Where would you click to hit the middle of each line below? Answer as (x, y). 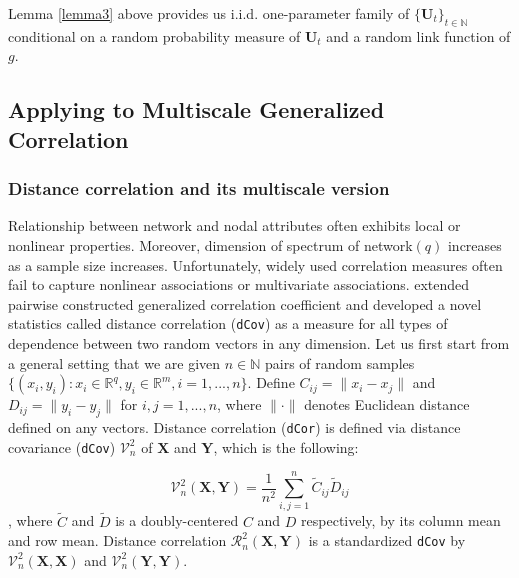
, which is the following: (286, 446)
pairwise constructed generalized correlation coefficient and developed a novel (245, 303)
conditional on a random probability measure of (154, 35)
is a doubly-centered (177, 520)
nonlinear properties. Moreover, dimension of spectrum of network (210, 244)
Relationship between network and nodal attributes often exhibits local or (234, 225)
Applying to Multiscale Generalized (196, 109)
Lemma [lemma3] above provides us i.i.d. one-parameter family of (209, 13)
